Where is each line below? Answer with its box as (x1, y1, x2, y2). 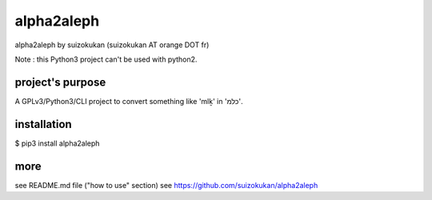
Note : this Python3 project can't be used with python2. (14, 54, 198, 64)
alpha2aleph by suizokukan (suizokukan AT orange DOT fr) (14, 40, 210, 50)
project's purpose (14, 75, 106, 89)
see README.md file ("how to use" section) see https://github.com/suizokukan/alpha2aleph (14, 180, 318, 190)
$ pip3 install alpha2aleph (14, 138, 100, 148)
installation (14, 117, 72, 131)
